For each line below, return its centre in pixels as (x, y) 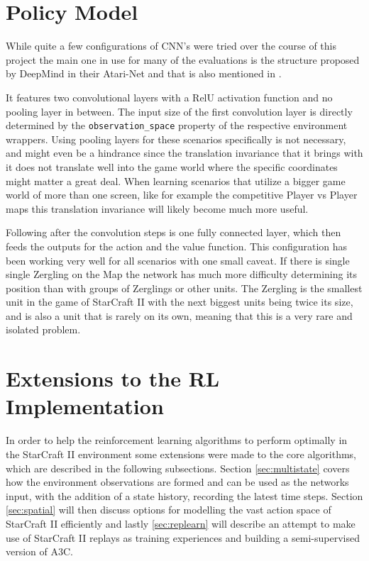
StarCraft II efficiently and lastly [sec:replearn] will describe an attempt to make (181, 523)
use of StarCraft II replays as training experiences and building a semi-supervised (183, 537)
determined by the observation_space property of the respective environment (177, 125)
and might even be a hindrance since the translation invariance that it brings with (184, 153)
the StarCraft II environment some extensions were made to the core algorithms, (181, 454)
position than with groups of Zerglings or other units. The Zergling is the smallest (184, 288)
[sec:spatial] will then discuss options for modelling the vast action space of (169, 510)
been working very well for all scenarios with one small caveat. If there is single (178, 260)
